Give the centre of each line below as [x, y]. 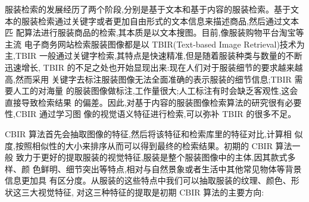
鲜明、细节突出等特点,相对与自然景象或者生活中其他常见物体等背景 [171, 168]
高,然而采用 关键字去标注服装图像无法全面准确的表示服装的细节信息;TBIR [148, 79]
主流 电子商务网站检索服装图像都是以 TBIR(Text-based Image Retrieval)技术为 [155, 44]
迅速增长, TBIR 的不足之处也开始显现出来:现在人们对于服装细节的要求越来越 [154, 67]
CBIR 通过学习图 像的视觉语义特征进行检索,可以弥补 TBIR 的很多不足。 [156, 114]
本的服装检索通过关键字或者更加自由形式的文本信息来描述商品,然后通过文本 [152, 20]
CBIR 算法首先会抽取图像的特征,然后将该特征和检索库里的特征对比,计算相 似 [154, 133]
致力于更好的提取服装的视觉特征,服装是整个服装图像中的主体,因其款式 [152, 157]
